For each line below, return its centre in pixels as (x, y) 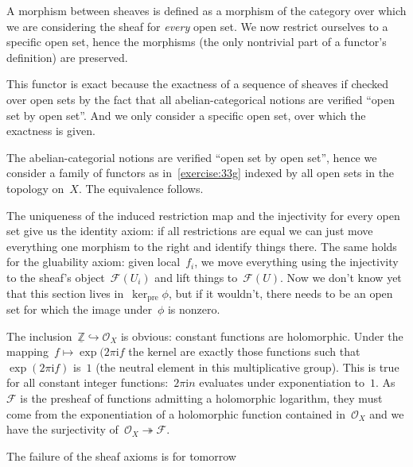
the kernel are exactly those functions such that (244, 351)
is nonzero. (194, 309)
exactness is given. (51, 131)
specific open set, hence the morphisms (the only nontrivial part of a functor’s (197, 42)
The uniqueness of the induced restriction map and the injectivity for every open (203, 215)
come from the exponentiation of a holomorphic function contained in (176, 413)
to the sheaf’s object (56, 277)
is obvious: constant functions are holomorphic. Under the (262, 336)
